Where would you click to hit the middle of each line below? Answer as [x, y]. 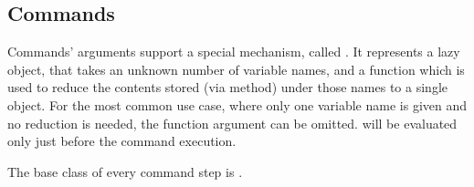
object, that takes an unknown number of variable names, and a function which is [236, 69]
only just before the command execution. [122, 141]
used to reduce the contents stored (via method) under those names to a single [227, 87]
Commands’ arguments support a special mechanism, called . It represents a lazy [234, 52]
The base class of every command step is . [125, 171]
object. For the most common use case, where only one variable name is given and [237, 104]
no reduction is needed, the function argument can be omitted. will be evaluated [232, 123]
